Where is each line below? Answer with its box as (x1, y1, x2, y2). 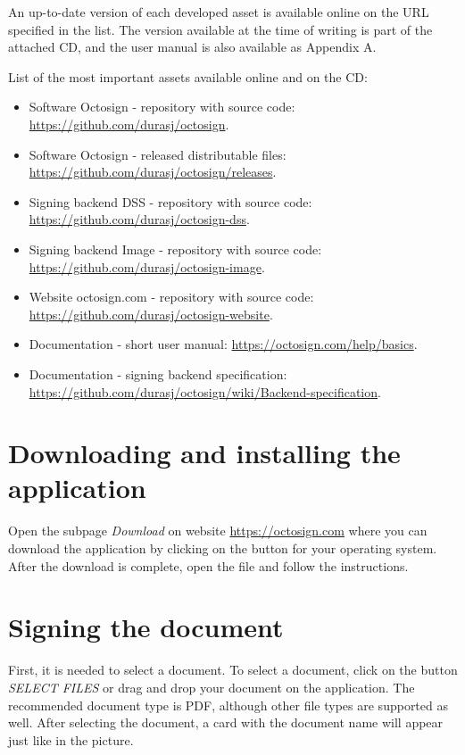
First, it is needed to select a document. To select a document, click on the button (8, 660, 458, 679)
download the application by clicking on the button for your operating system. (8, 539, 437, 557)
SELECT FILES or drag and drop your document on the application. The (8, 677, 415, 696)
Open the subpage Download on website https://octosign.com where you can (8, 521, 428, 540)
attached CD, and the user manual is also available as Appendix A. (8, 37, 377, 56)
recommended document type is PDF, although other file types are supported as (8, 695, 448, 714)
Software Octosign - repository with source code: (29, 97, 295, 116)
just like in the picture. (8, 730, 134, 749)
